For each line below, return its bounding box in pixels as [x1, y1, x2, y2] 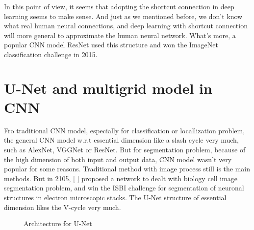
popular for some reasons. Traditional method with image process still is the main [4, 164, 251, 174]
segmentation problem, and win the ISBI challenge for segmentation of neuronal [4, 183, 244, 193]
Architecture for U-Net [24, 218, 92, 229]
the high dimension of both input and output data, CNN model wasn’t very [4, 154, 232, 164]
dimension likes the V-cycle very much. [4, 202, 121, 212]
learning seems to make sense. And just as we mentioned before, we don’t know [4, 11, 243, 21]
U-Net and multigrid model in [4, 78, 212, 98]
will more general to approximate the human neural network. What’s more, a [4, 30, 236, 40]
